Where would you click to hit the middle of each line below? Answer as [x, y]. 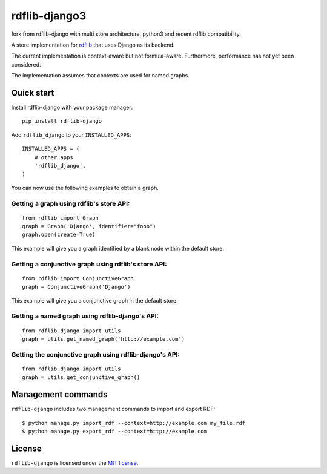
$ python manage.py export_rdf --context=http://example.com [114, 431]
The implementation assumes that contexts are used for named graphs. [101, 76]
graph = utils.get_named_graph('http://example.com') [103, 339]
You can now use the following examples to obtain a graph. [85, 188]
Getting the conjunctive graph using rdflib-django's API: [95, 354]
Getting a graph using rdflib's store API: [71, 203]
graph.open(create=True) [59, 235]
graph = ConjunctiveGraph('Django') [76, 287]
